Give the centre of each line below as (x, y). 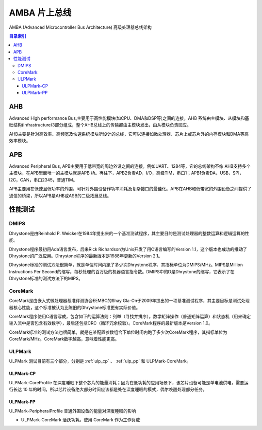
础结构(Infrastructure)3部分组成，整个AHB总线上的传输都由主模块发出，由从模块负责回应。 (100, 125)
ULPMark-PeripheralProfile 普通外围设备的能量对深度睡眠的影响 (73, 411)
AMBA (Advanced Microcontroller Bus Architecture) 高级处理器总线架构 (81, 27)
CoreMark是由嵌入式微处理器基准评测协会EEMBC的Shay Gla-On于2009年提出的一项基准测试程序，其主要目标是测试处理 (129, 301)
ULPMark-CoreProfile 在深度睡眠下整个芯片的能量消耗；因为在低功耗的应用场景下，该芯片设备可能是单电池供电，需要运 (129, 382)
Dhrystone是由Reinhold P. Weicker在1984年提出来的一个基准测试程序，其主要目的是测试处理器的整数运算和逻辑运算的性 (129, 233)
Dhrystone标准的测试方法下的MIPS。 (46, 278)
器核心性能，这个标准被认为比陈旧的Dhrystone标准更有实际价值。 (75, 307)
